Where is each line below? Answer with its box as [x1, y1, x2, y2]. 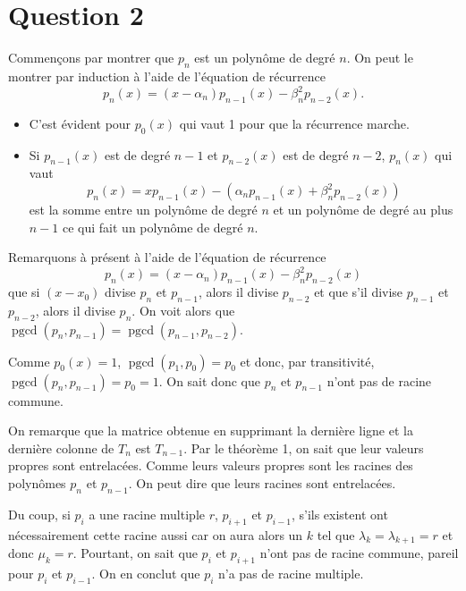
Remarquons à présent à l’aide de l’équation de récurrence [8, 248, 326, 266]
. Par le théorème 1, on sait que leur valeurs [183, 438, 424, 457]
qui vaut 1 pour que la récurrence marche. [179, 114, 410, 132]
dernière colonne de [8, 438, 114, 457]
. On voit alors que [131, 300, 235, 319]
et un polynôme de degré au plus [273, 200, 453, 218]
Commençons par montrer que [8, 48, 174, 67]
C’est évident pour [29, 114, 131, 132]
